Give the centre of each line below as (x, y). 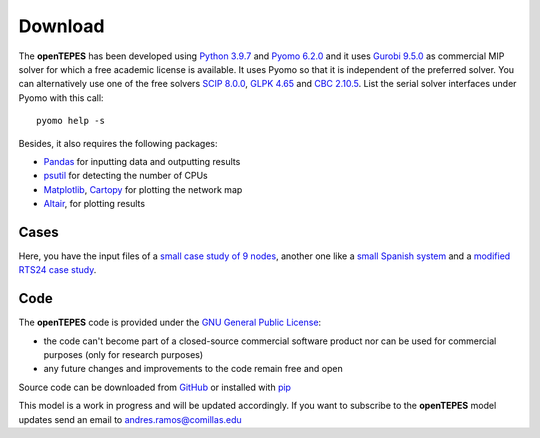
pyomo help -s (70, 121)
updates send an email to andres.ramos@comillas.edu (130, 419)
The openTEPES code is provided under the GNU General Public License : (170, 322)
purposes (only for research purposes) (123, 355)
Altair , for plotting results (94, 204)
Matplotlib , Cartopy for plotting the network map (143, 189)
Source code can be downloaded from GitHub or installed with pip (155, 387)
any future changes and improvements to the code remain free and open (193, 369)
